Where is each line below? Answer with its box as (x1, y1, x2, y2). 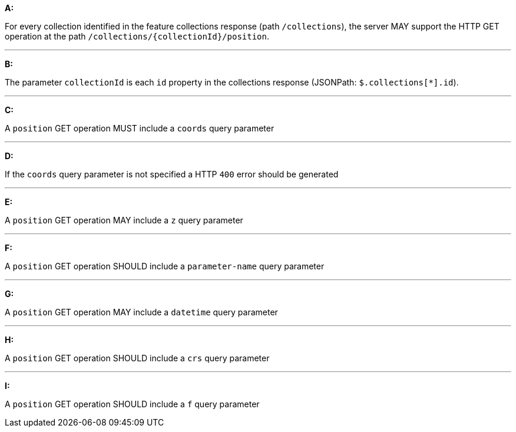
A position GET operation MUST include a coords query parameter (5, 123, 274, 133)
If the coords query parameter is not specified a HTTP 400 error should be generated (5, 169, 339, 179)
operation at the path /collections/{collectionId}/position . (5, 31, 270, 41)
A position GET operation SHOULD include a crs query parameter (5, 353, 270, 363)
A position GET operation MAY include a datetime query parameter (5, 307, 278, 317)
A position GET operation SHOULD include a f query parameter (5, 399, 260, 409)
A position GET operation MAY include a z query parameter (5, 215, 243, 225)
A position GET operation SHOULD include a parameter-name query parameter (5, 261, 325, 271)
